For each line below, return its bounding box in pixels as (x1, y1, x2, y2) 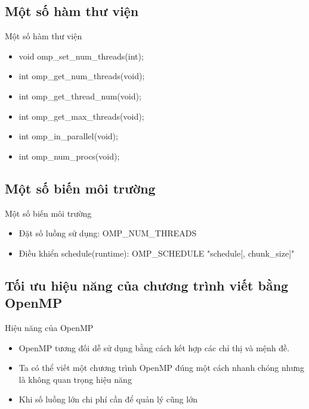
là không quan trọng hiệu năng (18, 373, 132, 385)
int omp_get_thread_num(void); (18, 89, 141, 102)
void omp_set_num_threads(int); (18, 49, 144, 62)
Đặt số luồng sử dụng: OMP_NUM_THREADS (18, 227, 197, 239)
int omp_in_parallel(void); (18, 130, 118, 142)
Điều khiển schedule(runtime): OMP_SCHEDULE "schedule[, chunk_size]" (18, 246, 295, 259)
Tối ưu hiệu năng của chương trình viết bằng (5, 276, 289, 294)
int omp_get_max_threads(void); (18, 110, 144, 122)
